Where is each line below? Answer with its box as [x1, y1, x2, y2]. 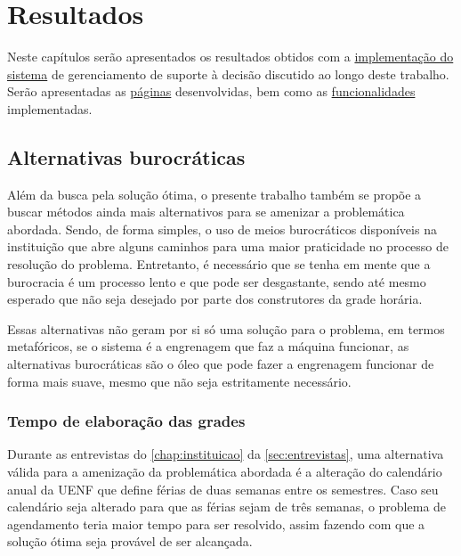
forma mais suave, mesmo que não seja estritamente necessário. [7, 372, 352, 390]
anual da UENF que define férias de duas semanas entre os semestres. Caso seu [7, 479, 439, 498]
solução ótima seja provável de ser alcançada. [7, 532, 253, 551]
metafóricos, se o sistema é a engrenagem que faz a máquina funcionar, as [7, 337, 409, 356]
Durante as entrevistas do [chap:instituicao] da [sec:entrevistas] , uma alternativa [7, 445, 444, 463]
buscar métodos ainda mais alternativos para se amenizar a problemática [7, 202, 405, 221]
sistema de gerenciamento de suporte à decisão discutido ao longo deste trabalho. [7, 64, 449, 83]
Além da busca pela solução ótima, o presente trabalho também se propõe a [7, 184, 422, 203]
